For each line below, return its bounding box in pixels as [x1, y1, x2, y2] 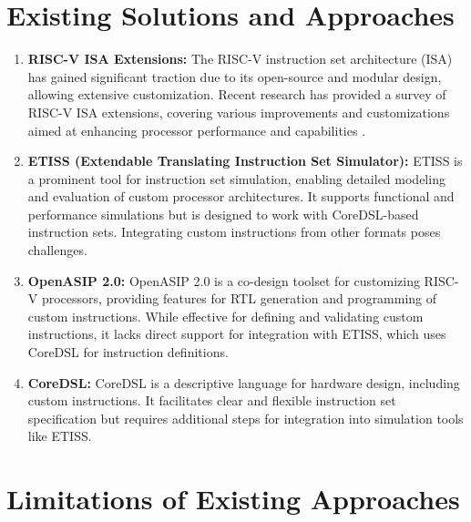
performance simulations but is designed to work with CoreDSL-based [27, 204, 419, 223]
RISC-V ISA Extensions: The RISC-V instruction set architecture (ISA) [27, 49, 453, 68]
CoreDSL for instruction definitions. [27, 343, 229, 362]
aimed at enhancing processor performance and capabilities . [27, 120, 366, 139]
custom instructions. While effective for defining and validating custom [27, 306, 424, 325]
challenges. [27, 241, 87, 260]
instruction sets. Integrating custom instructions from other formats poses [27, 222, 441, 241]
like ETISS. [27, 426, 92, 445]
